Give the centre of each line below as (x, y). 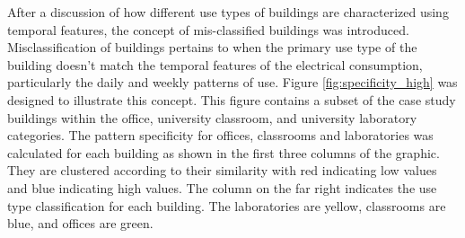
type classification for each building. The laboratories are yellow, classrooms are (227, 205)
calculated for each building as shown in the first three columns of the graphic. (224, 152)
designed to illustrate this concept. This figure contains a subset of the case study (232, 99)
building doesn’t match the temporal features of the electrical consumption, (215, 64)
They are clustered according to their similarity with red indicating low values (222, 170)
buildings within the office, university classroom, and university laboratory (212, 117)
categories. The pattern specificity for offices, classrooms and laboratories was (220, 135)
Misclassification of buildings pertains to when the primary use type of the (212, 47)
